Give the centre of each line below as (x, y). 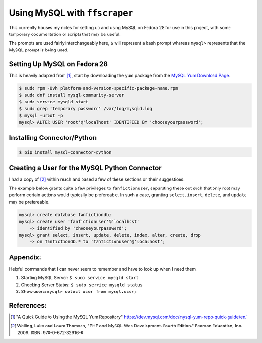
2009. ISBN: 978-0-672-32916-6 (50, 332)
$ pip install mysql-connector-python (65, 152)
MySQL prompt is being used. (39, 50)
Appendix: (25, 257)
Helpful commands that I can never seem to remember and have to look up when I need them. (103, 269)
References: (28, 305)
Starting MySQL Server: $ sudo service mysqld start (80, 278)
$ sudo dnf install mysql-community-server (72, 95)
